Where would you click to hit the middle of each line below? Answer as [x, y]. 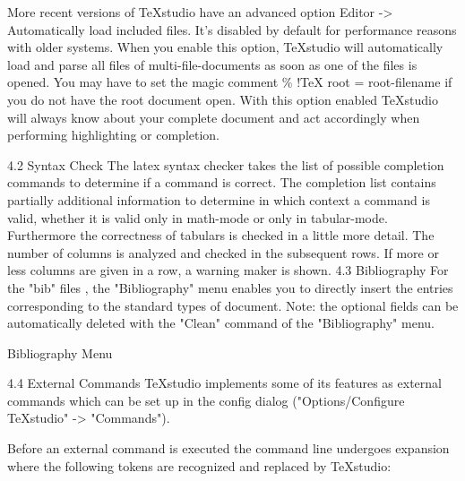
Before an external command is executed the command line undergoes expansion [228, 448]
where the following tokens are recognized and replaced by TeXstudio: [199, 465]
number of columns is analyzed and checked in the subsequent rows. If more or [223, 252]
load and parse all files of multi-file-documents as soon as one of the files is [212, 64]
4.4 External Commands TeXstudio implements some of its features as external [224, 383]
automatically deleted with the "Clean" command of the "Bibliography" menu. [221, 323]
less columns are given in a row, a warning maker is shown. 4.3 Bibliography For [228, 270]
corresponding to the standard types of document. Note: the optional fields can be [233, 305]
